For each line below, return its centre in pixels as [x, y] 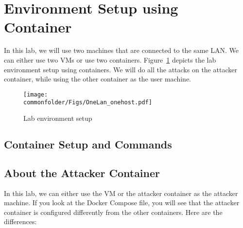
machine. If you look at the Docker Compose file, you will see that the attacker [122, 203]
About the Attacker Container [82, 172]
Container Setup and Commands [88, 144]
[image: [36, 94]
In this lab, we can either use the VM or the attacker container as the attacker [121, 193]
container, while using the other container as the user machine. [97, 79]
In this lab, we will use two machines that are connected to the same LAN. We [121, 50]
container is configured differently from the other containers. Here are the [113, 212]
